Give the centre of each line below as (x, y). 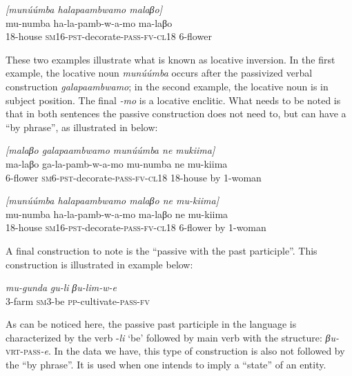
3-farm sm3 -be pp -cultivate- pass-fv (78, 300)
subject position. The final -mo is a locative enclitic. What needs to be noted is (173, 100)
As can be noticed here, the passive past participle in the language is (151, 324)
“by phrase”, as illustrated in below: (82, 127)
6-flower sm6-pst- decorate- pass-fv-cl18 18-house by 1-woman (134, 177)
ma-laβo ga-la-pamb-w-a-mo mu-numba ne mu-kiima (117, 163)
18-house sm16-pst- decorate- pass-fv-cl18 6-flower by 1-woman (136, 227)
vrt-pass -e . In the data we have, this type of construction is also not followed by (175, 351)
